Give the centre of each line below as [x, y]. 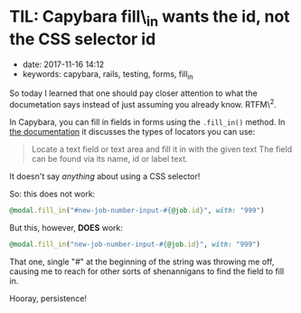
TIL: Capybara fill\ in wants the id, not [150, 18]
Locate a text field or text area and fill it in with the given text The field [161, 149]
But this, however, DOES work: [66, 227]
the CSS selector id [83, 39]
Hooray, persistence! [48, 298]
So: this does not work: [52, 194]
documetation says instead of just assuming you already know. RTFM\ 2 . [143, 104]
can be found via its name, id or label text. [109, 158]
